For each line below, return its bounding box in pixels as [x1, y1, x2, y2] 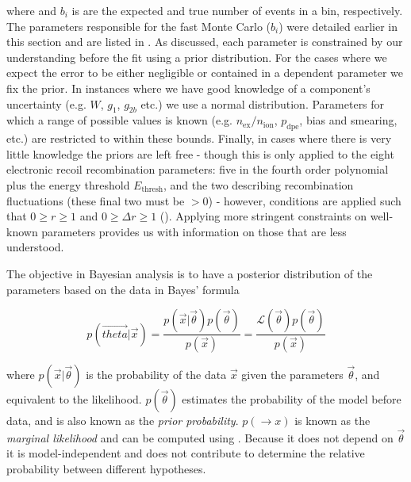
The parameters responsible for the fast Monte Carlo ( [6, 17, 271, 34]
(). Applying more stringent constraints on [159, 208, 367, 224]
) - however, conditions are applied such [208, 192, 401, 208]
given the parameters [241, 365, 344, 382]
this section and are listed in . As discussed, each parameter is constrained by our [6, 33, 403, 50]
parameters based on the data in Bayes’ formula [6, 281, 240, 297]
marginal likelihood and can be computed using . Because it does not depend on [6, 429, 394, 446]
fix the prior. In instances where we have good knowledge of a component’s [6, 79, 371, 96]
